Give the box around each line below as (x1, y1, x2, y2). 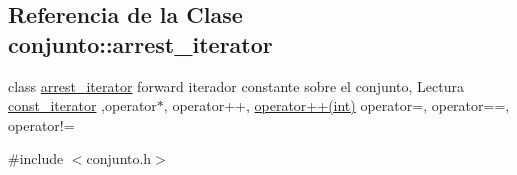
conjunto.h (86, 148, 152, 169)
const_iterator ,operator (8, 95, 157, 116)
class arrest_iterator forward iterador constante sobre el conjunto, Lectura (8, 75, 464, 96)
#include (8, 148, 64, 169)
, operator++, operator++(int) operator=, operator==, (163, 95, 510, 116)
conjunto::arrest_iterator (8, 28, 273, 59)
